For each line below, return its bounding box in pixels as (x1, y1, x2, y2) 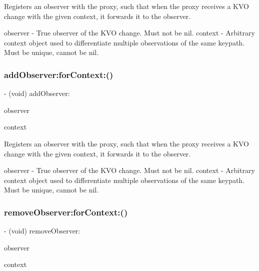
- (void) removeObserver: (4, 225, 80, 236)
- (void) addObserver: (4, 88, 70, 98)
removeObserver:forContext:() (4, 205, 128, 218)
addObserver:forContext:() (4, 68, 113, 80)
